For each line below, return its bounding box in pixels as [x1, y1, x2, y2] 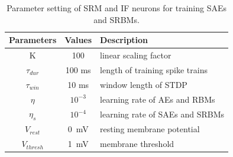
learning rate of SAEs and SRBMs [100, 108, 225, 120]
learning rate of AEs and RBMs [100, 93, 215, 105]
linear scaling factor [100, 49, 171, 61]
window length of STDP [100, 78, 187, 90]
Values [64, 34, 92, 46]
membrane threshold [100, 138, 174, 150]
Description [100, 34, 148, 46]
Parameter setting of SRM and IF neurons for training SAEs [7, 2, 226, 14]
